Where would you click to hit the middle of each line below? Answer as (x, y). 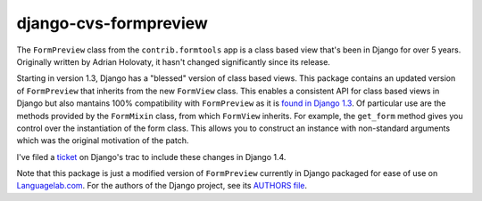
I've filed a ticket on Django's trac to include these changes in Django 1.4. (151, 157)
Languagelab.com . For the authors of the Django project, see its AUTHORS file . (162, 186)
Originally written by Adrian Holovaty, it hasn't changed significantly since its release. (173, 61)
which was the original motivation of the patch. (103, 141)
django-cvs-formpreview (112, 23)
